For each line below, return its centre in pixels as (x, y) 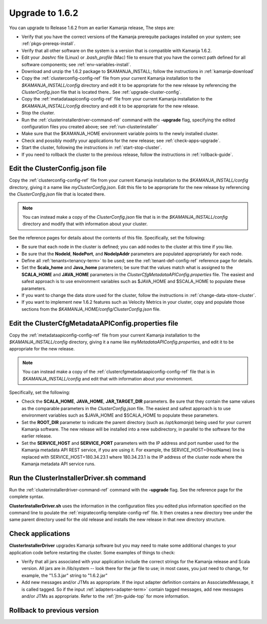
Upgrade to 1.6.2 (44, 13)
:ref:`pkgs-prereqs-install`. (48, 44)
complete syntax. (27, 497)
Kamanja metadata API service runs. (59, 464)
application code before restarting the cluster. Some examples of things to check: (92, 552)
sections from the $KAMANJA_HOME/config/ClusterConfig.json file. (91, 309)
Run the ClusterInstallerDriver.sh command (77, 478)
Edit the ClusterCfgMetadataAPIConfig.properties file (94, 323)
